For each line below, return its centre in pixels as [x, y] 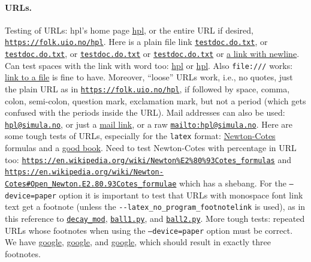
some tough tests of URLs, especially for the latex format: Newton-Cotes [140, 136]
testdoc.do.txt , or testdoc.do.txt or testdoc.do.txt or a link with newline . [152, 54]
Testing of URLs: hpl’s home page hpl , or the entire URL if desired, [129, 30]
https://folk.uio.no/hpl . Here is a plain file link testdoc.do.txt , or [136, 42]
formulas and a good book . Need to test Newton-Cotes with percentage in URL [151, 148]
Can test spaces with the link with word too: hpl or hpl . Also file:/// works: [149, 65]
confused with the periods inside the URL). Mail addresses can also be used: [145, 112]
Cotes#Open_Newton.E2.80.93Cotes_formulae [91, 184]
